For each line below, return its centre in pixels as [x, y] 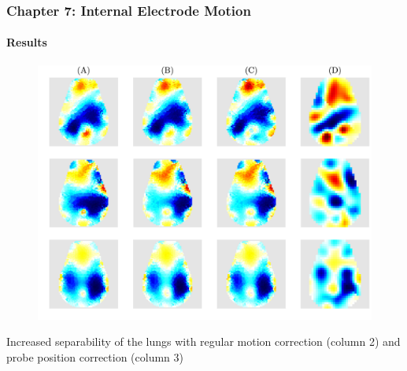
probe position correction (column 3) [95, 356]
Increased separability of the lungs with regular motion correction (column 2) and [203, 341]
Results [27, 42]
